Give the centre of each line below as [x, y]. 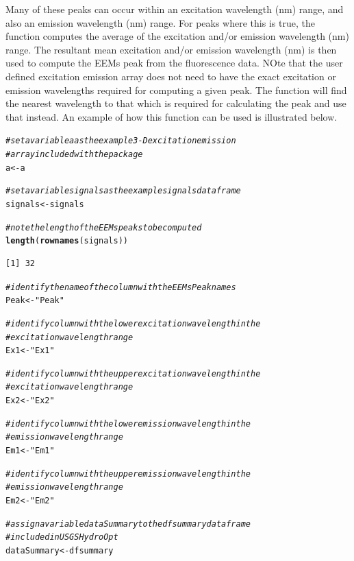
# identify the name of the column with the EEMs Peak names [121, 287]
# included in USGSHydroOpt [62, 537]
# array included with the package [74, 154]
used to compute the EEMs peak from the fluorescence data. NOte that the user [174, 63]
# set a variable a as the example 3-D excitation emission [121, 141]
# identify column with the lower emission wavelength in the [128, 423]
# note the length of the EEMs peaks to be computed [104, 227]
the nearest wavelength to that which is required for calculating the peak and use [176, 103]
